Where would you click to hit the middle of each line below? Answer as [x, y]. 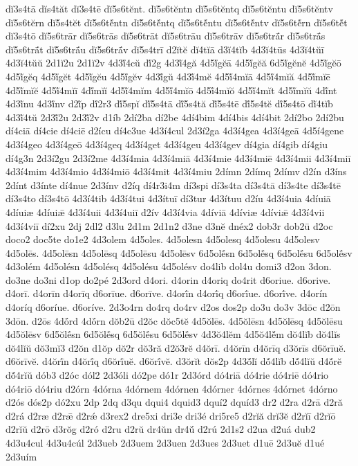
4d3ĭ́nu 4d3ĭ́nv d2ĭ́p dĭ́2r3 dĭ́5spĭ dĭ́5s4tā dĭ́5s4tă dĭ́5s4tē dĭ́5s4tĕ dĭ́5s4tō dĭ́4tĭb [169, 104]
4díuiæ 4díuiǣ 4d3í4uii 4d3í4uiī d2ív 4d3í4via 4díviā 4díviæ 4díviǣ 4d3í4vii [165, 212]
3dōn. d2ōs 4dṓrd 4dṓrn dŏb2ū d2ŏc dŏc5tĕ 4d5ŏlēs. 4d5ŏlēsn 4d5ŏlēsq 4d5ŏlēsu [174, 320]
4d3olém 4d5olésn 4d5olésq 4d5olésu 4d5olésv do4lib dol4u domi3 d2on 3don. [169, 266]
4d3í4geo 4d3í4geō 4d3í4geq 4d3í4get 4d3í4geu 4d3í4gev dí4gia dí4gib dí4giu [167, 144]
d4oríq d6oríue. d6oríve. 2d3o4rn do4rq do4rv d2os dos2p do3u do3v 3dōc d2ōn [173, 307]
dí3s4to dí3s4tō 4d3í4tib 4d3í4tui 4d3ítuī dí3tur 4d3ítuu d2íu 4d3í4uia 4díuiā [168, 198]
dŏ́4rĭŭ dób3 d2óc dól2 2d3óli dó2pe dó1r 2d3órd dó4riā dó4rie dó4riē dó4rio [167, 375]
